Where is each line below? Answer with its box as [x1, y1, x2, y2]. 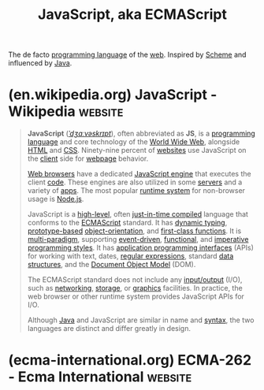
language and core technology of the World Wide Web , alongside [27, 137, 240, 147]
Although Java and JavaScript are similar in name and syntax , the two [27, 315, 255, 325]
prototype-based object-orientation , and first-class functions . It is [27, 226, 242, 236]
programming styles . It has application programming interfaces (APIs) [27, 243, 255, 253]
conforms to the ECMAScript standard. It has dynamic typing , [27, 218, 228, 228]
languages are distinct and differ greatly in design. [27, 324, 191, 333]
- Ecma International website [8, 368, 192, 386]
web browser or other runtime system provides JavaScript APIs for [27, 292, 244, 301]
